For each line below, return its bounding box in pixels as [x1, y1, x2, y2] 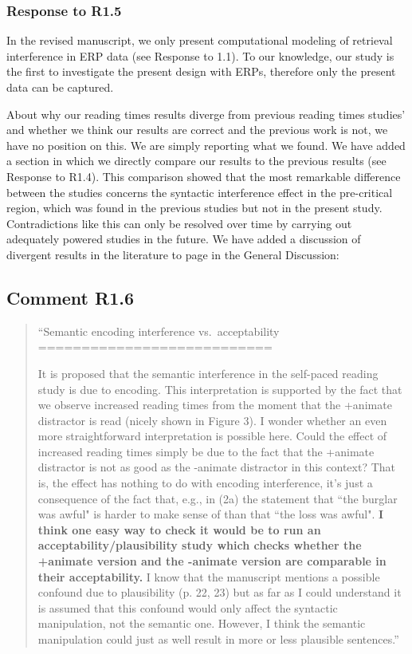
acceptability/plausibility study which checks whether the [37, 537, 362, 554]
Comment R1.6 [6, 285, 134, 309]
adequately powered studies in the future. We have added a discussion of [6, 230, 361, 247]
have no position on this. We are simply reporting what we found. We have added [6, 136, 406, 153]
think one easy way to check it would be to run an [37, 521, 321, 538]
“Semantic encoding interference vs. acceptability [37, 322, 280, 339]
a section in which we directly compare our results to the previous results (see [6, 152, 386, 169]
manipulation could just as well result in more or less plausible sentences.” [37, 631, 399, 648]
